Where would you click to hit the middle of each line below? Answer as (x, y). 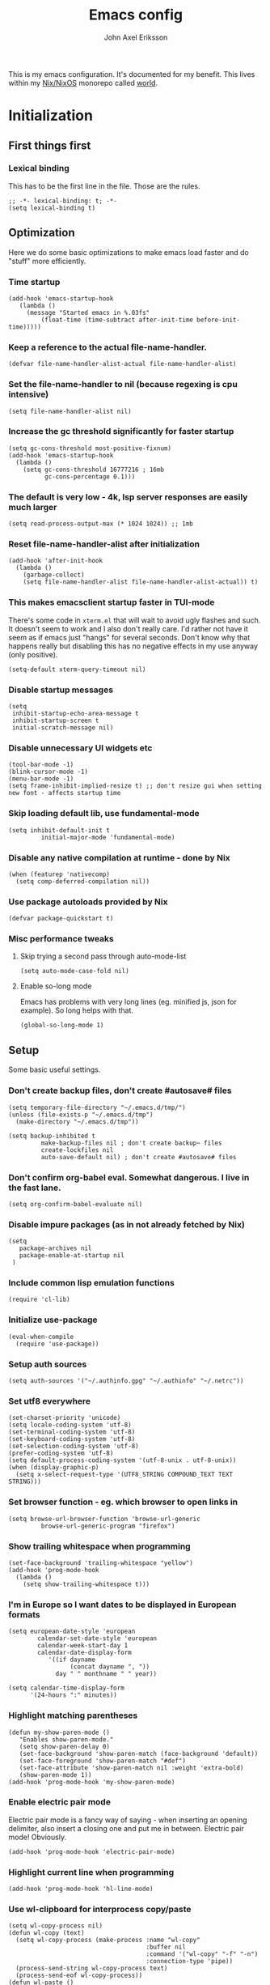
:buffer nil (166, 1947)
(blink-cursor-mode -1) (49, 772)
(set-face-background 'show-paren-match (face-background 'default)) (139, 1753)
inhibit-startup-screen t (55, 720)
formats (24, 1614)
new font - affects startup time (65, 793)
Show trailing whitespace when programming (100, 1546)
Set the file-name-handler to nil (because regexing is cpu (123, 385)
